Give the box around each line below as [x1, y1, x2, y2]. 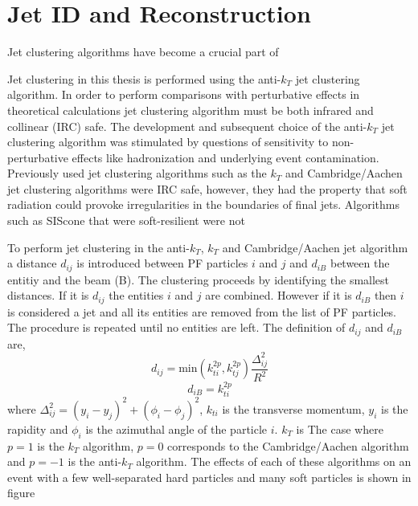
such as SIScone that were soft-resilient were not [7, 212, 245, 229]
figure [7, 484, 35, 501]
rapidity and [7, 420, 68, 437]
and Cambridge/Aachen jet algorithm [222, 239, 408, 255]
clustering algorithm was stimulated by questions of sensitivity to [7, 133, 329, 150]
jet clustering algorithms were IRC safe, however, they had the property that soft [7, 180, 408, 197]
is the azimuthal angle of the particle [85, 420, 268, 437]
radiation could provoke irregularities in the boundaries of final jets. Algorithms [7, 196, 400, 213]
